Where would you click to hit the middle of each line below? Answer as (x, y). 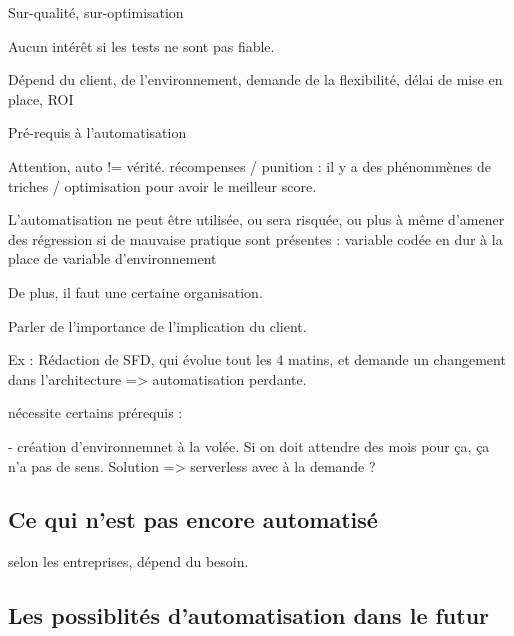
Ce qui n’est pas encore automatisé (193, 519)
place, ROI (41, 98)
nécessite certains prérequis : (95, 412)
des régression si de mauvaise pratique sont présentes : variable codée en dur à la (255, 238)
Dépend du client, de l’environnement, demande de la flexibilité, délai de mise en (255, 79)
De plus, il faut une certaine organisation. (135, 291)
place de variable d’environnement (112, 258)
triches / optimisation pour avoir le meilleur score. (162, 185)
